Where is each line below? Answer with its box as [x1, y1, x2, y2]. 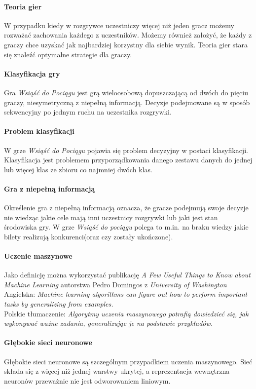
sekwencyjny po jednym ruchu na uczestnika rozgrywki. [4, 107, 172, 117]
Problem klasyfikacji [4, 126, 74, 136]
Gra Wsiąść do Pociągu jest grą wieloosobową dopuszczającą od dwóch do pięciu [4, 87, 249, 97]
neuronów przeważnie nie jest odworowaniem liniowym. [4, 375, 171, 386]
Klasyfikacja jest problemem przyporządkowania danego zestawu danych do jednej [4, 155, 253, 165]
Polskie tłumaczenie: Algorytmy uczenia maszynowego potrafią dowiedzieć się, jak [4, 308, 249, 318]
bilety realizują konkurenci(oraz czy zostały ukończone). [4, 231, 173, 241]
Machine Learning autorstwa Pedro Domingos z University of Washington [4, 279, 227, 289]
